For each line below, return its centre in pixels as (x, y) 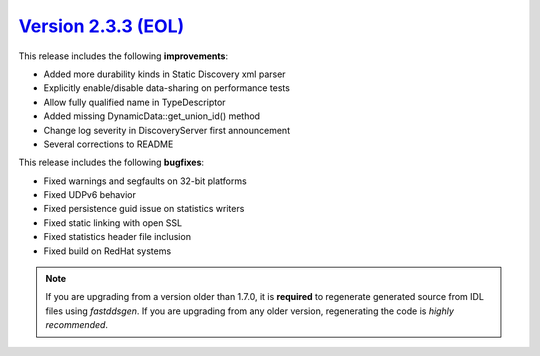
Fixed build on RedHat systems (107, 251)
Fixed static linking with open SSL (113, 222)
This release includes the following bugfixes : (111, 162)
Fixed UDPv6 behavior (90, 195)
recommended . (77, 325)
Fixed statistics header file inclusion (117, 237)
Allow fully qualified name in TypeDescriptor (134, 102)
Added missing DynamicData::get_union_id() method (151, 116)
